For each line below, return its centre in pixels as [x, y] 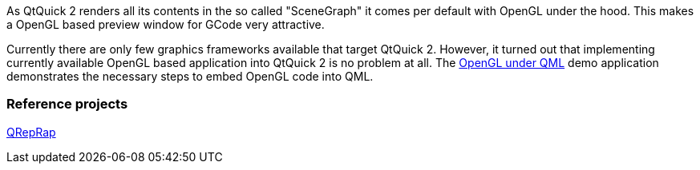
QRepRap [31, 132]
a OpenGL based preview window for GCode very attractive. [166, 24]
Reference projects [67, 104]
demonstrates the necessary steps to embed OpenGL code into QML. [190, 76]
